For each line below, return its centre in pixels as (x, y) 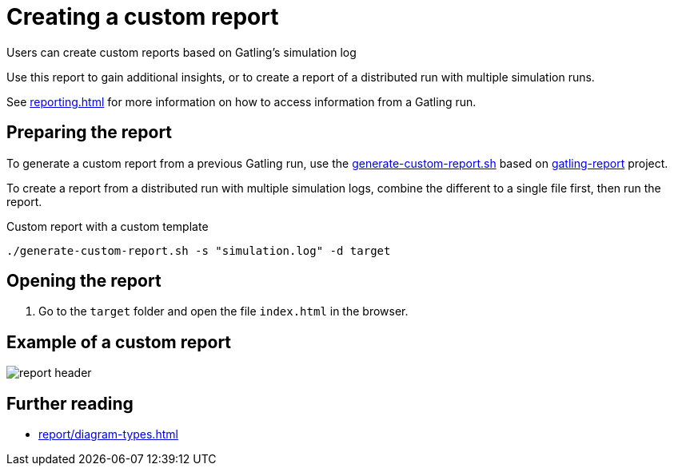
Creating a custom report (143, 17)
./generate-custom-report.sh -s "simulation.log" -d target (199, 250)
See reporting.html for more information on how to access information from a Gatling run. (241, 101)
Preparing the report (90, 133)
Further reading (70, 403)
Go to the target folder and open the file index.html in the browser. (223, 311)
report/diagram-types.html (108, 434)
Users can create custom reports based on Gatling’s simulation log (181, 52)
